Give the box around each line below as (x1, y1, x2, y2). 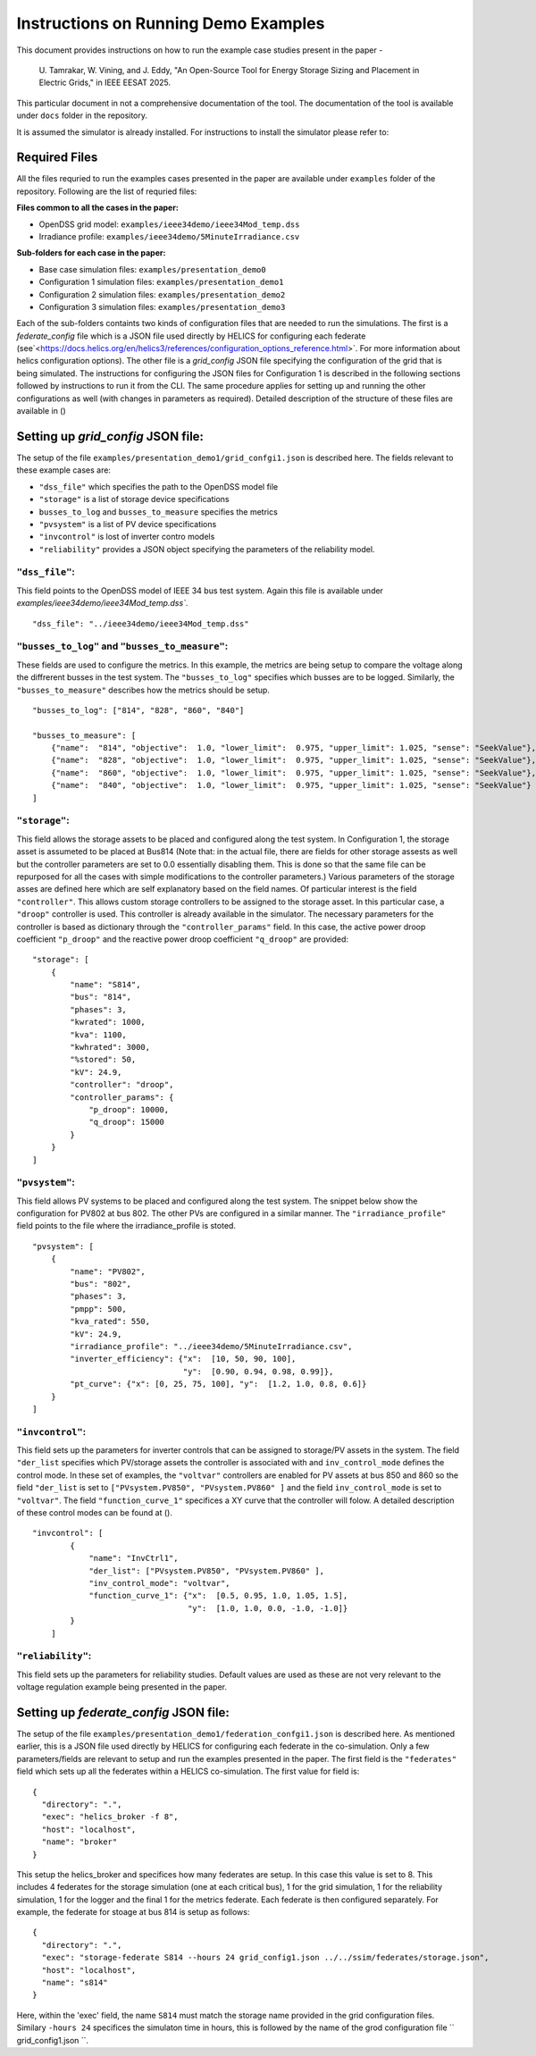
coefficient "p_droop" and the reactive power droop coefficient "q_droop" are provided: (16, 934, 348, 944)
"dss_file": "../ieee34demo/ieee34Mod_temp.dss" (32, 618, 249, 629)
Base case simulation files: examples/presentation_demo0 (38, 264, 267, 274)
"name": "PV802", (70, 1266, 147, 1277)
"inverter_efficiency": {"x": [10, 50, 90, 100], (70, 1354, 297, 1364)
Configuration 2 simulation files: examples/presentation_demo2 (38, 289, 286, 299)
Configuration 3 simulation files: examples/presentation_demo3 (38, 301, 286, 312)
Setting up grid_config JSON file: (16, 429, 205, 444)
